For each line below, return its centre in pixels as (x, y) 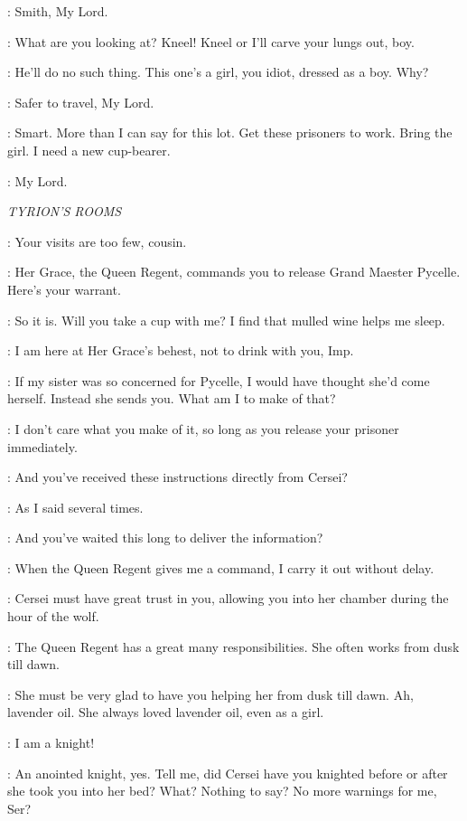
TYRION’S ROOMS (65, 211)
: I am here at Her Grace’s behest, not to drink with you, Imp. (181, 350)
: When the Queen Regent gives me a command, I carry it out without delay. (221, 567)
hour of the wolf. (53, 616)
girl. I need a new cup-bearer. (89, 150)
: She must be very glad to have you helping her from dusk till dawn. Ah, (210, 694)
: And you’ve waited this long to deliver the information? (165, 538)
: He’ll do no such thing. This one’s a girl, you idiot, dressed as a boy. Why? (218, 72)
